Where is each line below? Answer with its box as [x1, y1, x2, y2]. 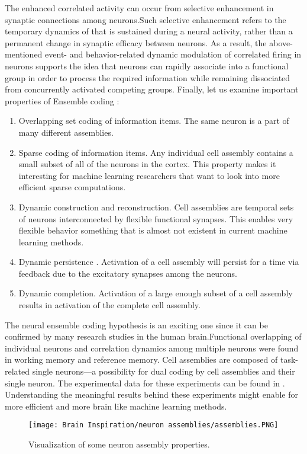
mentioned [5, 48, 43, 60]
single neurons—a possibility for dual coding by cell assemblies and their [32, 365, 295, 378]
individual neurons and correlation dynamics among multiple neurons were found [5, 341, 299, 354]
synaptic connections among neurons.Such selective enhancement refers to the [5, 13, 286, 25]
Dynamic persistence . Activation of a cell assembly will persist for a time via [18, 255, 299, 268]
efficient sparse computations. [18, 181, 126, 193]
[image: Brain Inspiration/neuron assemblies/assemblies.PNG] [28, 421, 279, 430]
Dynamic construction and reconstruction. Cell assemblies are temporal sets [18, 200, 294, 213]
